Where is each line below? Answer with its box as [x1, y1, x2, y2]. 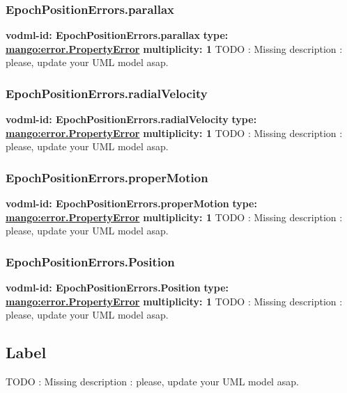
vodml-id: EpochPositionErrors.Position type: [6, 280, 229, 295]
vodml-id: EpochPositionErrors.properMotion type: [6, 196, 257, 211]
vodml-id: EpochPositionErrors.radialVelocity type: [6, 112, 257, 127]
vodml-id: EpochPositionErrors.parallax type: [6, 28, 229, 42]
